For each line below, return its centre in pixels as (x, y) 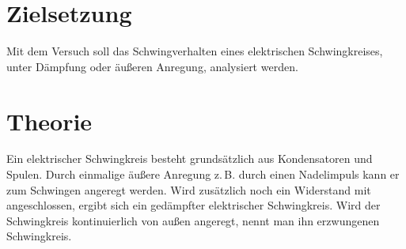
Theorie (49, 121)
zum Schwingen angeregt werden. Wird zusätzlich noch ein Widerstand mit (189, 189)
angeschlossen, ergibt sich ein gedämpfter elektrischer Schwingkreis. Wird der (194, 205)
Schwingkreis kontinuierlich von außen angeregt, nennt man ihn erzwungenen (193, 220)
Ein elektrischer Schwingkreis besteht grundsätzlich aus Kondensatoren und (190, 158)
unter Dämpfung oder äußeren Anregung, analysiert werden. (152, 66)
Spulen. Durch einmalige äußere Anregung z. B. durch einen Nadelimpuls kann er (203, 174)
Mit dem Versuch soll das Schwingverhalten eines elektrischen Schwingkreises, (195, 51)
